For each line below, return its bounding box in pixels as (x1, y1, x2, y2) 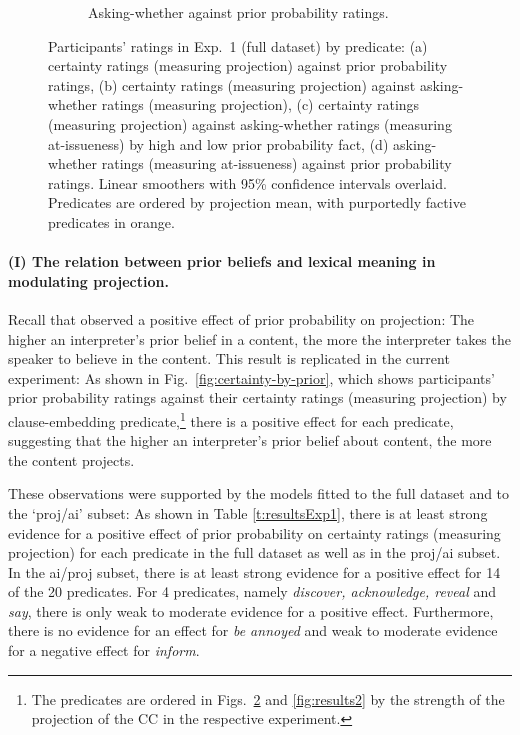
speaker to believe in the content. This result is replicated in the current (8, 348, 450, 369)
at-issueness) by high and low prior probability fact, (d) (48, 133, 389, 154)
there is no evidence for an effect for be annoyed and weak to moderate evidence (8, 620, 498, 641)
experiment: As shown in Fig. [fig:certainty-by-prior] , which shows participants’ (8, 367, 495, 388)
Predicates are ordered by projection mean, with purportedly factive (48, 192, 466, 213)
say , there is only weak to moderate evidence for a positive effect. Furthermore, (8, 600, 494, 621)
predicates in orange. (48, 211, 175, 232)
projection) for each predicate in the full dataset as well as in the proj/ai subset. (8, 542, 501, 563)
